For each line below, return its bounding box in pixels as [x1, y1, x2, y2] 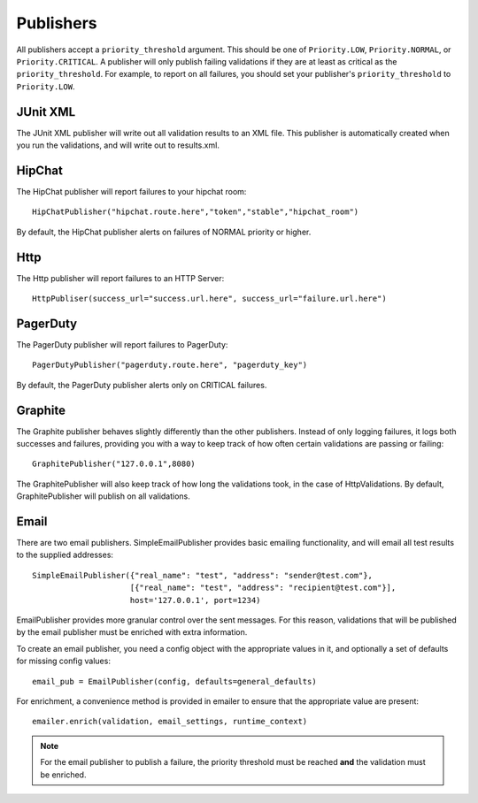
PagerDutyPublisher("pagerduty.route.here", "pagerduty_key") [32, 360, 308, 371]
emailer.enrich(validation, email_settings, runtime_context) [32, 716, 308, 727]
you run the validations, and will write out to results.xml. [16, 140, 220, 150]
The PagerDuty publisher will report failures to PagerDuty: [16, 339, 228, 349]
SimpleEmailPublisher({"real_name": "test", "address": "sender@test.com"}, [32, 570, 374, 580]
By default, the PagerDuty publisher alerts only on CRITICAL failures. [16, 379, 267, 390]
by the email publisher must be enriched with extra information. [16, 627, 248, 638]
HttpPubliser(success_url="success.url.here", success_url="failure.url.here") [32, 294, 387, 303]
